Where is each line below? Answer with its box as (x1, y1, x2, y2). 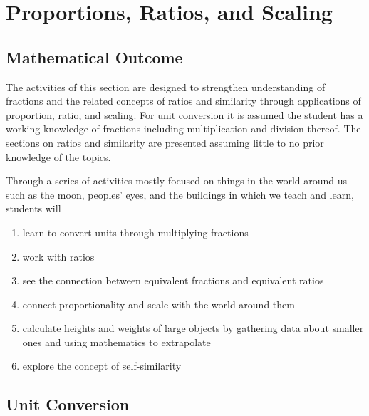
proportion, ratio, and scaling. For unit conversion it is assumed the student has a (6, 107, 363, 122)
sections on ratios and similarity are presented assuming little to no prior (6, 135, 324, 150)
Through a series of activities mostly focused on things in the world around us (6, 173, 348, 188)
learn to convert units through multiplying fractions (22, 224, 249, 239)
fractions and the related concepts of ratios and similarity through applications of (6, 93, 361, 108)
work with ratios (22, 249, 95, 264)
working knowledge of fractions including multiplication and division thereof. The (6, 121, 361, 136)
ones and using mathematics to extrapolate (22, 334, 211, 349)
